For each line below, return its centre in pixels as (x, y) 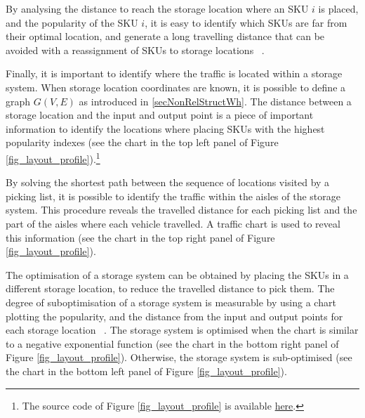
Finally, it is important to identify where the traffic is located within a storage (174, 73)
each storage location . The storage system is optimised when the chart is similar (182, 330)
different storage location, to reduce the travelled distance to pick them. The (170, 288)
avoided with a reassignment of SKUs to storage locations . (135, 50)
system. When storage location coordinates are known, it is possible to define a (176, 87)
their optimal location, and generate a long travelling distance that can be (165, 36)
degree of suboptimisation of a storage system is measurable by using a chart (171, 302)
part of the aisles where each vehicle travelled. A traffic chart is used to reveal (173, 223)
